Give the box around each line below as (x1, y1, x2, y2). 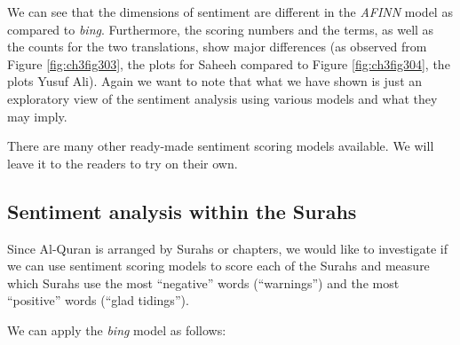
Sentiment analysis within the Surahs (7, 197, 357, 224)
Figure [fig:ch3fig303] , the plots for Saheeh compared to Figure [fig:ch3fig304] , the (7, 54, 450, 73)
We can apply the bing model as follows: (7, 320, 226, 339)
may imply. (7, 106, 67, 125)
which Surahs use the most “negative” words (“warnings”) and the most (7, 273, 400, 292)
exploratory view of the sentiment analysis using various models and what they (7, 89, 438, 107)
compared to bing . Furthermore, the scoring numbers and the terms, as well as (7, 20, 434, 38)
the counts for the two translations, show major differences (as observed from (7, 37, 427, 56)
